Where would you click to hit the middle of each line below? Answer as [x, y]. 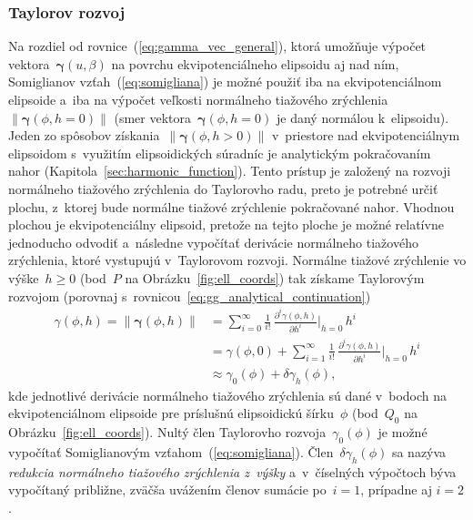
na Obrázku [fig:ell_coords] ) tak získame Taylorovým [275, 277]
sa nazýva [419, 451]
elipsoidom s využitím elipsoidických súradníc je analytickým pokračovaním [220, 153]
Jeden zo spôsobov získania [84, 135]
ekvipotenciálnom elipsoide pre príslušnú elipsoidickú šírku [171, 413]
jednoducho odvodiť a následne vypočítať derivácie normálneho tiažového [213, 242]
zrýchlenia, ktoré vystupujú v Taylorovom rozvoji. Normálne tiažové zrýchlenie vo [237, 260]
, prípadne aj [396, 489]
